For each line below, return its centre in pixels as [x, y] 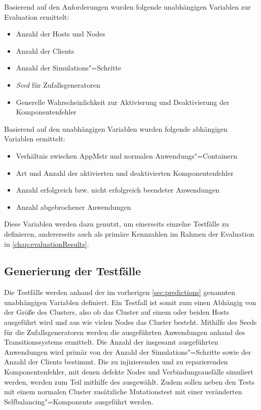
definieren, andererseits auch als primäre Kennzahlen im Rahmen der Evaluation [129, 233]
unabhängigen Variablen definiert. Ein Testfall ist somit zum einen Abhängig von [130, 302]
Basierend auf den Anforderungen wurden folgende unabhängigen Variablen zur [128, 7]
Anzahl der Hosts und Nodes [61, 34]
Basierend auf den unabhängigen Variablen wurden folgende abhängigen [116, 128]
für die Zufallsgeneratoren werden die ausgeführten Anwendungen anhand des [125, 332]
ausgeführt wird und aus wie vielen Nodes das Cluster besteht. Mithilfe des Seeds [130, 322]
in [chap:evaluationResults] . [47, 244]
